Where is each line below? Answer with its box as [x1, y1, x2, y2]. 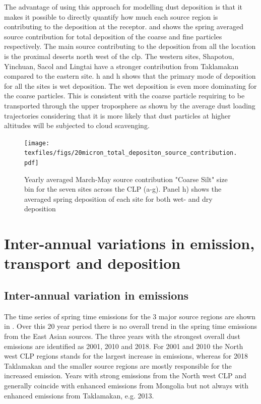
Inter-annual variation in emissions [4, 287, 189, 303]
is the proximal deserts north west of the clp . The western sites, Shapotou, [4, 50, 234, 61]
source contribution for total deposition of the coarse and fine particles [4, 31, 222, 41]
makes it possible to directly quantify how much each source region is [4, 11, 218, 22]
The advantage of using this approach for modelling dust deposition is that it [4, 2, 243, 12]
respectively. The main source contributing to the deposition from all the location [4, 41, 256, 51]
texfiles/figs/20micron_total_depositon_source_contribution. [24, 149, 237, 157]
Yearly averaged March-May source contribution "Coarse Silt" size [24, 174, 228, 184]
